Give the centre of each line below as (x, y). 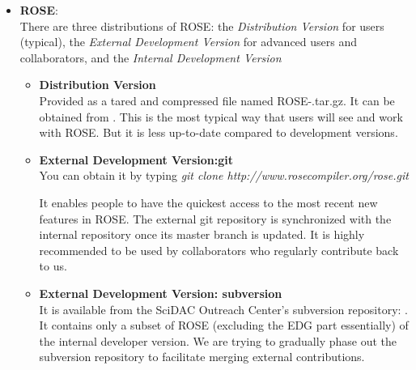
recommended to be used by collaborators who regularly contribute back (219, 250)
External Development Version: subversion (161, 293)
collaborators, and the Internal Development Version (151, 57)
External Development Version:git (136, 159)
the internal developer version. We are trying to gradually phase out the (218, 340)
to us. (53, 266)
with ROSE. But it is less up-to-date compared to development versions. (219, 132)
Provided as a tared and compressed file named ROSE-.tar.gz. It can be (217, 100)
